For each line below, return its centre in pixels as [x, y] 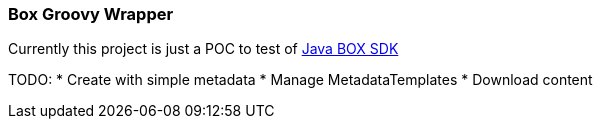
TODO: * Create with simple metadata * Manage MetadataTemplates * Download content [300, 80]
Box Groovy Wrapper [91, 14]
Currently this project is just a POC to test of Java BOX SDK [203, 49]
